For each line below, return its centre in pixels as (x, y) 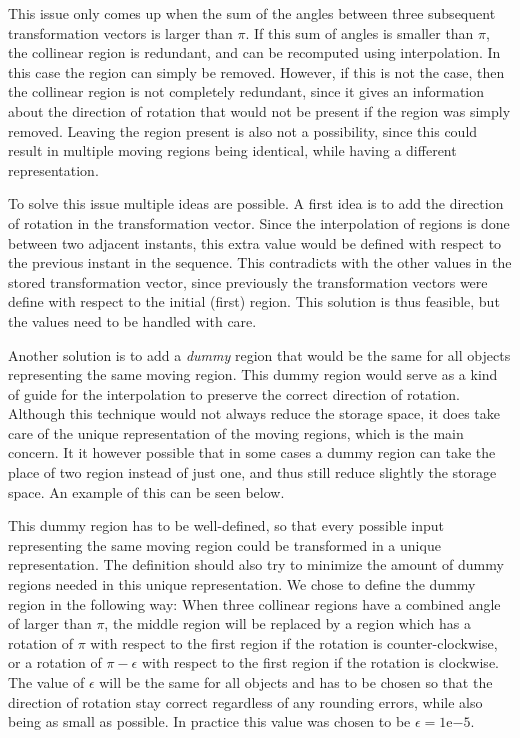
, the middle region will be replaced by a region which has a (287, 623)
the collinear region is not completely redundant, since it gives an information (246, 91)
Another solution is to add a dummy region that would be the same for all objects (259, 354)
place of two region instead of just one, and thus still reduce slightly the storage (252, 472)
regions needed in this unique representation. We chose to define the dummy (242, 584)
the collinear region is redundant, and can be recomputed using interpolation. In (254, 52)
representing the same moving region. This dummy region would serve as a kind (253, 374)
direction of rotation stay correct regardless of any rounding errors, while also (245, 701)
